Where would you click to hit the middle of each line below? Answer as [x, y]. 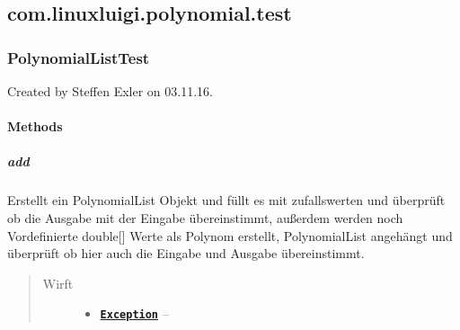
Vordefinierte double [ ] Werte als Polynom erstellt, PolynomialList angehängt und [230, 235]
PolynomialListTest [79, 57]
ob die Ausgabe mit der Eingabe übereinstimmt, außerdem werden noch [205, 217]
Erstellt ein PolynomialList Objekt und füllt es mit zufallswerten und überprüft [226, 200]
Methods [35, 126]
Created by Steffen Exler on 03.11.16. [110, 91]
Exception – [134, 313]
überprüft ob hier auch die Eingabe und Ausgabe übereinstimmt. [186, 253]
